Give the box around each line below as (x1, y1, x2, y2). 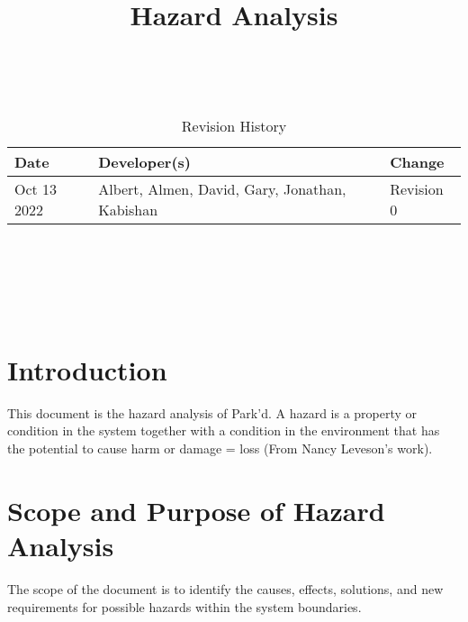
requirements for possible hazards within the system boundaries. (7, 597, 362, 616)
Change (390, 151, 445, 172)
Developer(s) (98, 151, 191, 172)
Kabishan (98, 198, 158, 220)
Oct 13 (14, 178, 58, 199)
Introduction (7, 351, 167, 388)
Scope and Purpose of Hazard (7, 491, 385, 528)
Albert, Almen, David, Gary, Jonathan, (98, 178, 346, 199)
